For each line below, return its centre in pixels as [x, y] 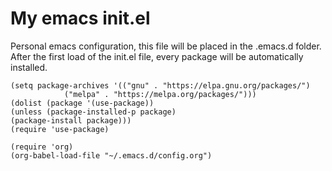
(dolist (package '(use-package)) [82, 103]
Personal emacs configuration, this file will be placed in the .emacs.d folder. [166, 46]
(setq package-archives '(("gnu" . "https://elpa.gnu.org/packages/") [160, 85]
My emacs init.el [80, 18]
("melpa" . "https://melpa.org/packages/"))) [160, 94]
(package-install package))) [71, 120]
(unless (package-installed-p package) [93, 112]
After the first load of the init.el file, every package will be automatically [157, 56]
